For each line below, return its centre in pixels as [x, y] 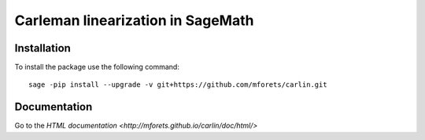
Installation [42, 48]
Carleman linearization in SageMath [134, 20]
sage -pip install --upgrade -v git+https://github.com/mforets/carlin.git [178, 85]
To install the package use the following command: [97, 67]
